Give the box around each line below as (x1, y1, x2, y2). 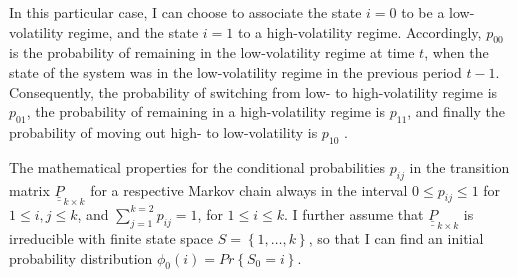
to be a (401, 2, 445, 22)
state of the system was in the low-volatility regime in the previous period (9, 61, 462, 82)
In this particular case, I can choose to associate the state (9, 2, 362, 22)
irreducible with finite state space (9, 228, 214, 249)
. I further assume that (284, 203, 424, 224)
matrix (9, 179, 50, 200)
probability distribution (9, 247, 153, 268)
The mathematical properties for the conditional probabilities (9, 156, 386, 177)
